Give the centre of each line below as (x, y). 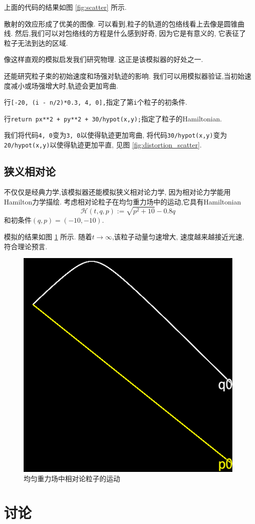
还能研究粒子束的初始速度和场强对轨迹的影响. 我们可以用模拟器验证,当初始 (124, 75)
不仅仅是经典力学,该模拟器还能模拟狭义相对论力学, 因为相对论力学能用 (117, 191)
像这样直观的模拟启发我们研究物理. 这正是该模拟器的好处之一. (104, 59)
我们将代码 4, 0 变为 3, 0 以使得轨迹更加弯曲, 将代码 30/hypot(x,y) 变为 (115, 135)
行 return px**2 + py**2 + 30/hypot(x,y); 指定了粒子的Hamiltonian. (113, 118)
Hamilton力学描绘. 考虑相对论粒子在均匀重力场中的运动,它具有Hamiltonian (123, 201)
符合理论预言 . (26, 246)
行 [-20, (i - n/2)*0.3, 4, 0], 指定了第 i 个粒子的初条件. (96, 102)
